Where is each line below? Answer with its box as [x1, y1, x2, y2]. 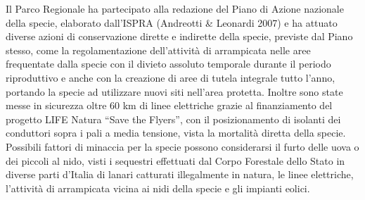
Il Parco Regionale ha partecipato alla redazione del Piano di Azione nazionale [6, 1, 344, 15]
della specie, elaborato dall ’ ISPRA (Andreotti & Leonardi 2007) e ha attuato [6, 15, 338, 30]
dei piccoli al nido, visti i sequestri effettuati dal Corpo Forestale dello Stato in [6, 153, 345, 168]
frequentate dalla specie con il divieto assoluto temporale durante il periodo [6, 56, 331, 71]
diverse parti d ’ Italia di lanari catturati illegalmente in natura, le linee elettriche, [6, 167, 354, 182]
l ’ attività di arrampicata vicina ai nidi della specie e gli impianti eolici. [6, 180, 310, 195]
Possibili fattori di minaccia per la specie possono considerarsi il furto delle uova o [6, 139, 359, 154]
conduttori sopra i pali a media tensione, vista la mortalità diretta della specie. [6, 125, 346, 140]
